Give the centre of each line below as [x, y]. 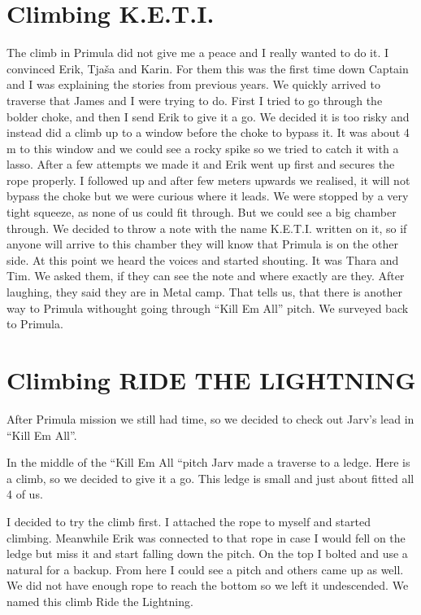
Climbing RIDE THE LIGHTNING [211, 380]
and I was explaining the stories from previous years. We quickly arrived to [193, 84]
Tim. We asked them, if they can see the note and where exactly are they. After [206, 276]
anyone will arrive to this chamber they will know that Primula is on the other [202, 244]
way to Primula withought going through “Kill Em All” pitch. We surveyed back [208, 307]
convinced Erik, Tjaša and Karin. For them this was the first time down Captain [208, 68]
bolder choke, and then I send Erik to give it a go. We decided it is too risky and [208, 116]
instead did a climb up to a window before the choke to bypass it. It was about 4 [208, 132]
